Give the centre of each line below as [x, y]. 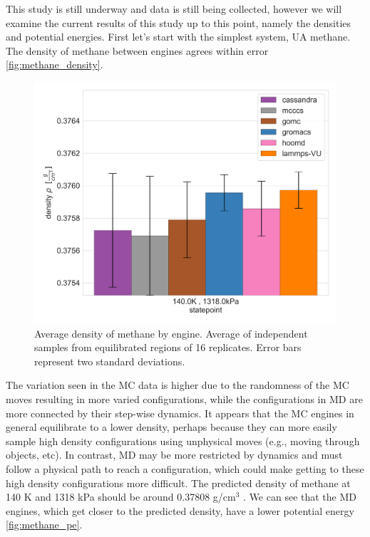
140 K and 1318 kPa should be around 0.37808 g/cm [121, 497]
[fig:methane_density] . [55, 64]
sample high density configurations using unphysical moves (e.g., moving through [183, 440]
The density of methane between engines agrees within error [137, 50]
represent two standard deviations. [110, 361]
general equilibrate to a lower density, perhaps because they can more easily [171, 427]
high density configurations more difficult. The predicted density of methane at [178, 483]
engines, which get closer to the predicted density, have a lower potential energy [180, 510]
